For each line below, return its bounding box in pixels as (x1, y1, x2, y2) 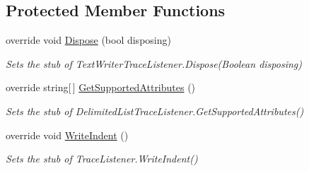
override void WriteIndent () (6, 127, 129, 142)
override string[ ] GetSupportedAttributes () (6, 80, 196, 95)
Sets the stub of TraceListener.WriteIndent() (6, 151, 198, 166)
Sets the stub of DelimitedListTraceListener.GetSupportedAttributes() (6, 103, 304, 118)
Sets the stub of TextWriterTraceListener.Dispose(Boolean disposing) (6, 56, 302, 71)
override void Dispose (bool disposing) (6, 33, 171, 47)
